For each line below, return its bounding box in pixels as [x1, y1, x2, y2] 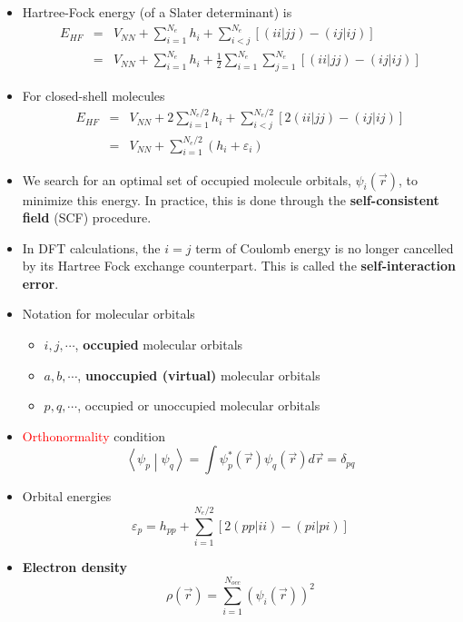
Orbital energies [22, 487, 112, 506]
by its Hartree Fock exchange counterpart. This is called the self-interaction [22, 256, 456, 275]
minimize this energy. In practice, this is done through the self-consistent [22, 190, 439, 209]
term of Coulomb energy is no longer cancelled [195, 238, 454, 257]
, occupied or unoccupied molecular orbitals [77, 396, 320, 415]
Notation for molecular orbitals [22, 304, 195, 323]
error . [22, 273, 59, 292]
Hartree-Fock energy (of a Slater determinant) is [22, 3, 292, 21]
